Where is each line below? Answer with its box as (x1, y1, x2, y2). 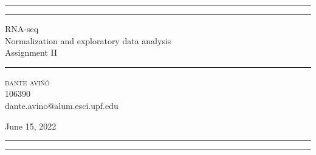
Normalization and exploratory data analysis (5, 34, 171, 47)
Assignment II (5, 46, 58, 59)
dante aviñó (5, 75, 50, 88)
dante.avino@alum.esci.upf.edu (5, 99, 118, 111)
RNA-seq (5, 22, 39, 35)
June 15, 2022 (5, 119, 57, 132)
